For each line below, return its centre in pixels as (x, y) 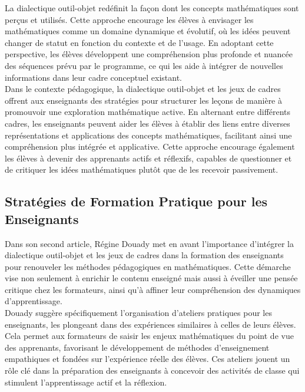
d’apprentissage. (34, 301)
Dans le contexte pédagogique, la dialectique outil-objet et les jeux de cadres (143, 89)
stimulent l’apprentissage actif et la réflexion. (86, 382)
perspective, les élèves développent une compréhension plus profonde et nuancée (149, 54)
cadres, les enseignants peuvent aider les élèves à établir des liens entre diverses (147, 123)
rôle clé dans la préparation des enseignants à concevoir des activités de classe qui (152, 370)
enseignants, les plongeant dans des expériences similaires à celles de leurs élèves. (150, 324)
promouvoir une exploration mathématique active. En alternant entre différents (148, 112)
